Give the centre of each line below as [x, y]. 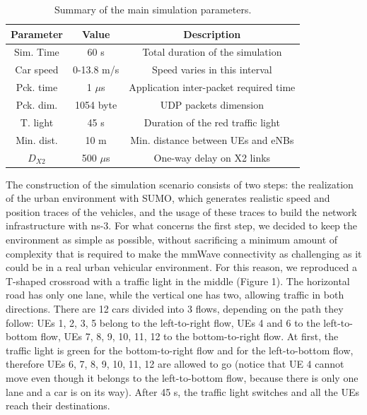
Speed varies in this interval [212, 70]
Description [212, 34]
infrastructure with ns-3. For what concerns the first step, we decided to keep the [182, 225]
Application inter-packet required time [212, 87]
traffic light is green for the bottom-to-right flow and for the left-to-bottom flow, [180, 350]
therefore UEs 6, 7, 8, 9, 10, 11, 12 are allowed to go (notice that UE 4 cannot [175, 364]
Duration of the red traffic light [212, 122]
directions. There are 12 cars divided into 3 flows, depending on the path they [175, 308]
